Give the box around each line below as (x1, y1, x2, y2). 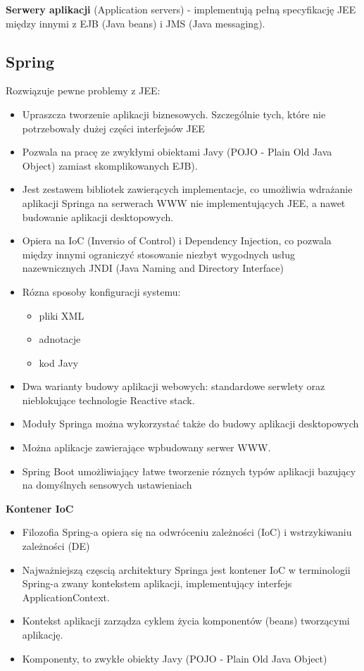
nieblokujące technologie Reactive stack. (22, 392, 195, 407)
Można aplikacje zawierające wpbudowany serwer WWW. (22, 440, 271, 455)
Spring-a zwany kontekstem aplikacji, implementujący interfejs (22, 576, 292, 591)
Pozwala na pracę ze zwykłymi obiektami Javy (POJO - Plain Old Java (22, 144, 332, 159)
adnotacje (39, 332, 81, 346)
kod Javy (39, 355, 79, 370)
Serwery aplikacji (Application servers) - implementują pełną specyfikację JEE (6, 2, 356, 16)
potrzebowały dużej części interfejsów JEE (22, 120, 205, 135)
